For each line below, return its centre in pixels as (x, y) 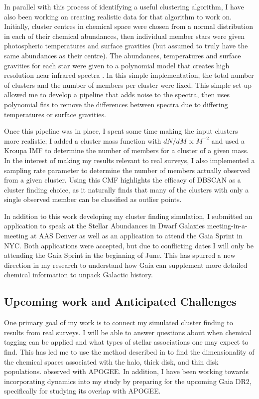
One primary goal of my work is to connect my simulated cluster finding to (119, 322)
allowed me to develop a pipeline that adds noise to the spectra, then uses (117, 95)
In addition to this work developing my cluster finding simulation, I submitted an (128, 216)
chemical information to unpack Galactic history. (78, 275)
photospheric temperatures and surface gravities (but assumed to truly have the (126, 46)
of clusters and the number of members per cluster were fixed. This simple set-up (128, 85)
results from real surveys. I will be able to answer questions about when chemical (128, 332)
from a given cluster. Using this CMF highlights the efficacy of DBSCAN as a (123, 180)
